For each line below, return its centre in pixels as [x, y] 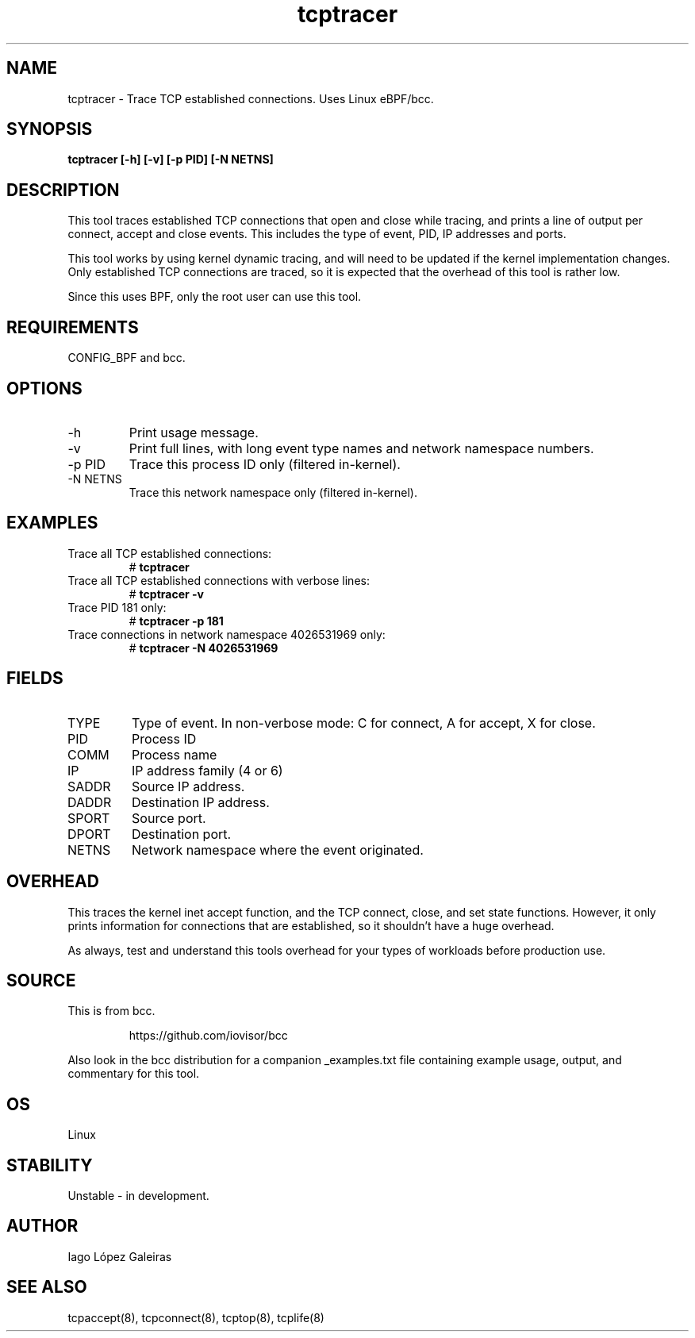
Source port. [169, 818]
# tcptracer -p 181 [176, 621]
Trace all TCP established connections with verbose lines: [219, 580]
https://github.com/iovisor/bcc [208, 1036]
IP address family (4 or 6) [207, 770]
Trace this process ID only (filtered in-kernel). [265, 464]
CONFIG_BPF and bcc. [127, 358]
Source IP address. [188, 786]
